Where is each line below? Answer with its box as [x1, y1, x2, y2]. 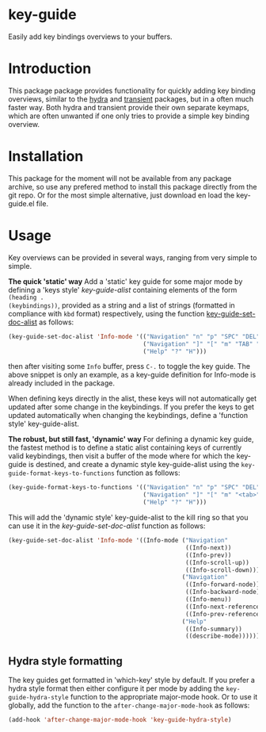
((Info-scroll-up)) [184, 558, 249, 566]
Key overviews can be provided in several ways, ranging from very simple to [8, 252, 257, 263]
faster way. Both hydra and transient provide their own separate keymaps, [8, 102, 249, 112]
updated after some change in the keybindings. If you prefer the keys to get [8, 402, 255, 412]
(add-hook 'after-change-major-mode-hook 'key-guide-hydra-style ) [8, 716, 232, 724]
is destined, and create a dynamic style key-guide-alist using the [28, 460, 240, 469]
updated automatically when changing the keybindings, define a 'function [8, 411, 249, 420]
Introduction [8, 59, 92, 78]
